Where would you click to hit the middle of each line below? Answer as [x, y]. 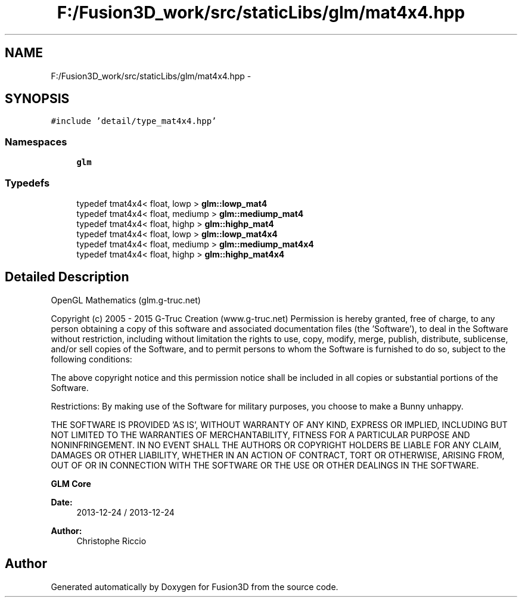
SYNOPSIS [37, 99]
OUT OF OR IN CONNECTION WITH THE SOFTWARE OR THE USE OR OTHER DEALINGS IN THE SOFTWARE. [265, 465]
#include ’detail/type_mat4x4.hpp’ [134, 121]
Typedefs [27, 183]
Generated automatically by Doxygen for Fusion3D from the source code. [195, 587]
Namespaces [36, 142]
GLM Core [71, 483]
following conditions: [91, 359]
